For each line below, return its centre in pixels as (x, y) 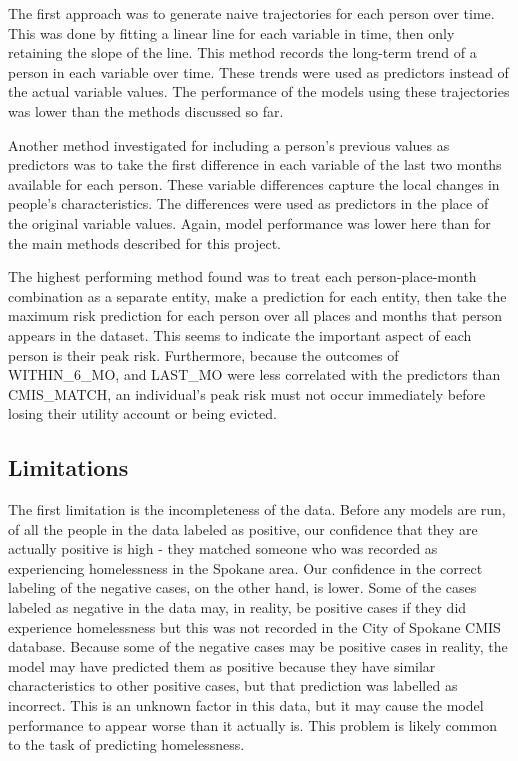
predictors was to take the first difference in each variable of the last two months (255, 164)
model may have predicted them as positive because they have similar (222, 665)
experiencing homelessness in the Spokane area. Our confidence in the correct (245, 567)
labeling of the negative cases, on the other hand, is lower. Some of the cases (242, 587)
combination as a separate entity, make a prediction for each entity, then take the (257, 295)
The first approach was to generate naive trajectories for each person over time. (251, 13)
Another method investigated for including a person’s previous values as (229, 144)
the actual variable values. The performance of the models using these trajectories (259, 91)
